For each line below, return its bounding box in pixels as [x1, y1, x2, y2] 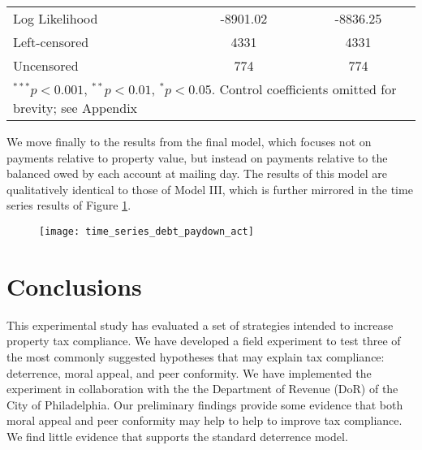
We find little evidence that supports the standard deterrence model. [6, 427, 348, 444]
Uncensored [13, 56, 79, 75]
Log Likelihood [13, 9, 98, 28]
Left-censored [13, 32, 89, 51]
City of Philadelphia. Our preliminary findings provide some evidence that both [6, 396, 403, 413]
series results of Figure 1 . [6, 197, 131, 214]
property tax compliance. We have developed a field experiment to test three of [6, 332, 401, 349]
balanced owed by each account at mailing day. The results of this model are [6, 165, 387, 182]
